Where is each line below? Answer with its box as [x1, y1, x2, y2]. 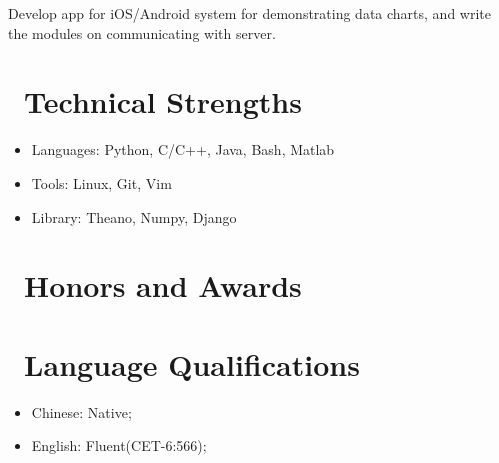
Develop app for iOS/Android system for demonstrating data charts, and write [8, 3, 491, 23]
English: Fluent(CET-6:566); [31, 435, 207, 456]
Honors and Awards [24, 265, 302, 306]
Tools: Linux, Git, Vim [31, 172, 172, 193]
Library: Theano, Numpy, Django [31, 206, 237, 227]
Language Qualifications [24, 343, 360, 384]
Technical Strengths [24, 81, 302, 122]
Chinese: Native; [31, 401, 132, 422]
